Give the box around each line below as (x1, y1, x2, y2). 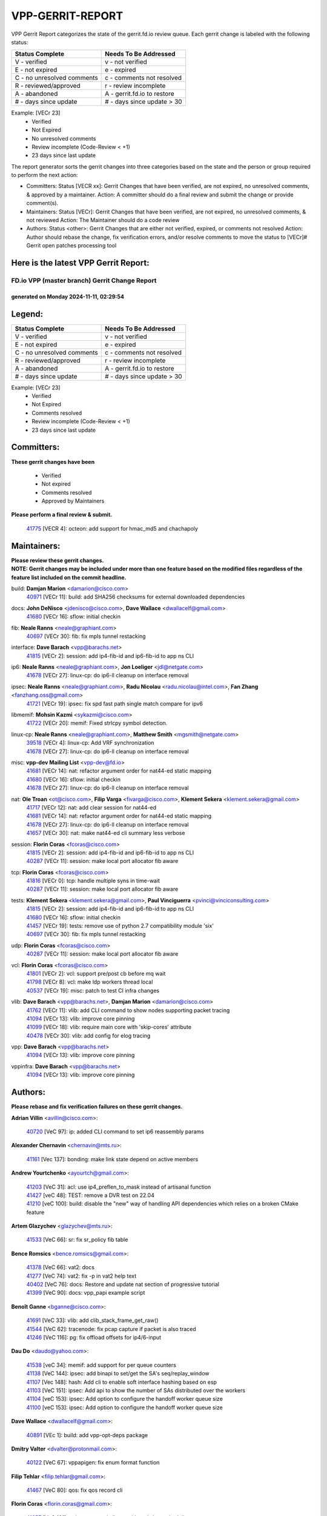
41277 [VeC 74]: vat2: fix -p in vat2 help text (26, 1272, 136, 1280)
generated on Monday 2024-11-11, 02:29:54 (11, 293, 124, 300)
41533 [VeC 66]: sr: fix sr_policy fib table (26, 1236, 128, 1243)
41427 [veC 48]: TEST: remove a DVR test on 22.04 (26, 1192, 154, 1199)
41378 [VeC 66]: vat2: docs (26, 1264, 95, 1271)
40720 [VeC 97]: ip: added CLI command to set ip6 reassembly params (26, 1128, 204, 1135)
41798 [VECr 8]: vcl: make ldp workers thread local (26, 978, 153, 985)
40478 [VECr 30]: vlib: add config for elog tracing (26, 1031, 151, 1039)
